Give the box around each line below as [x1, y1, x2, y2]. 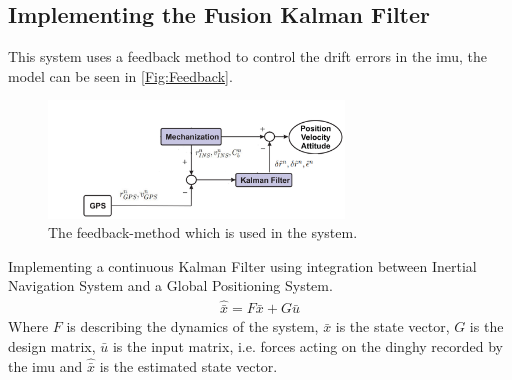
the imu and [8, 355, 83, 376]
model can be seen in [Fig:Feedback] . [8, 65, 233, 86]
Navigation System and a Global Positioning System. [8, 275, 333, 296]
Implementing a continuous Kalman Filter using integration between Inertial [8, 255, 477, 276]
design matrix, [8, 336, 96, 357]
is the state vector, [335, 316, 450, 337]
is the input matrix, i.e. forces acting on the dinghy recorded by [112, 336, 503, 357]
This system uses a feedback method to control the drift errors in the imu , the [8, 46, 487, 67]
